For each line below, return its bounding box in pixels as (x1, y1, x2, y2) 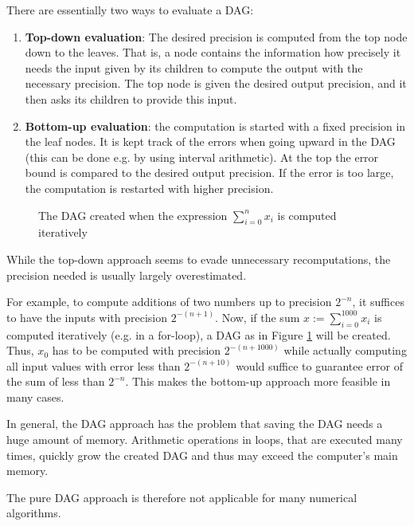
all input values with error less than (6, 357, 181, 374)
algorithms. (6, 504, 61, 521)
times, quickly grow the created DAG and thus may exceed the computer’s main (6, 446, 398, 463)
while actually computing (283, 342, 407, 359)
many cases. (6, 388, 64, 405)
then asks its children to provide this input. (25, 90, 237, 107)
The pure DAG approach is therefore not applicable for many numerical (6, 489, 357, 505)
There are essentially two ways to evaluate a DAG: (6, 2, 254, 18)
